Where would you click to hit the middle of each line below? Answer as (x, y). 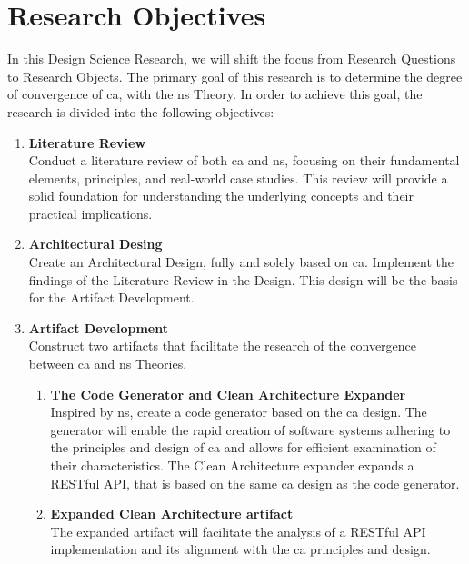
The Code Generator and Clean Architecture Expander (228, 394)
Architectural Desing (95, 244)
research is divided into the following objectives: (141, 111)
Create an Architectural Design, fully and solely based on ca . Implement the (241, 262)
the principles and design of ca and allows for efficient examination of (243, 447)
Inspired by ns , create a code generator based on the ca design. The (239, 412)
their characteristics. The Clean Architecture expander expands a (232, 465)
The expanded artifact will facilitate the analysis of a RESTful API (238, 531)
